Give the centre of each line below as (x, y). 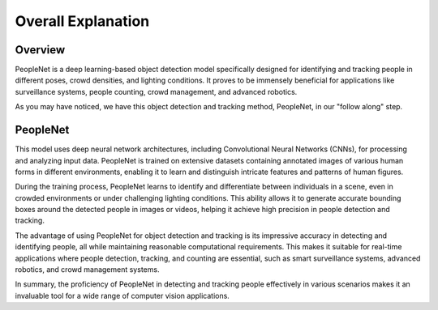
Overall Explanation (82, 21)
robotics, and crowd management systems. (87, 270)
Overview (40, 50)
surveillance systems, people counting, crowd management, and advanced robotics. (156, 91)
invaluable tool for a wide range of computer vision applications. (122, 295)
